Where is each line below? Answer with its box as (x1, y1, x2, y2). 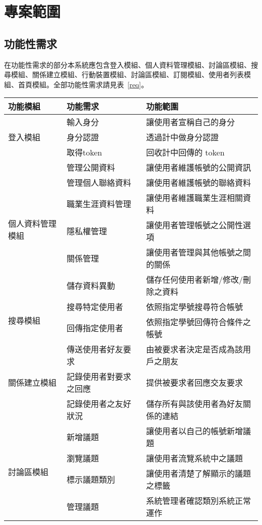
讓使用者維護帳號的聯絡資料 (146, 177, 251, 189)
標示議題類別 (67, 474, 115, 486)
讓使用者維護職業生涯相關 (146, 192, 243, 204)
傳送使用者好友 (67, 343, 123, 355)
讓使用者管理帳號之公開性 (146, 219, 243, 231)
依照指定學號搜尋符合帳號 (146, 301, 243, 313)
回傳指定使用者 (67, 322, 123, 334)
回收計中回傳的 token (146, 146, 225, 159)
